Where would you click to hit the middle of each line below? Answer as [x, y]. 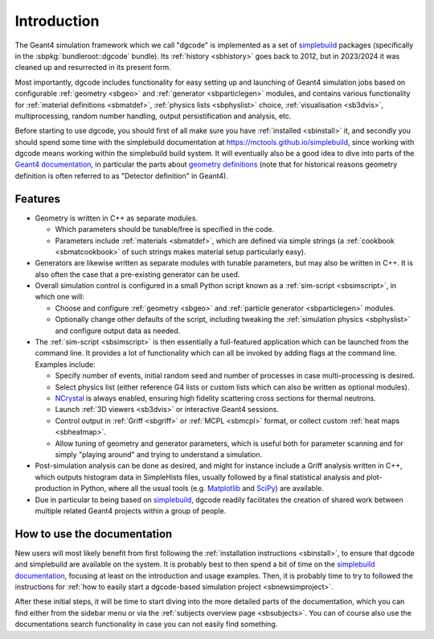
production [53, 489]
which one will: [59, 297]
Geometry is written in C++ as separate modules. [117, 218]
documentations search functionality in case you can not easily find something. [146, 625]
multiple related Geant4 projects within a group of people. [131, 510]
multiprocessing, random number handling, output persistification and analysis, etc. [153, 116]
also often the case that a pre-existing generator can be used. [137, 274]
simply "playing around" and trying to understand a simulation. [159, 454]
